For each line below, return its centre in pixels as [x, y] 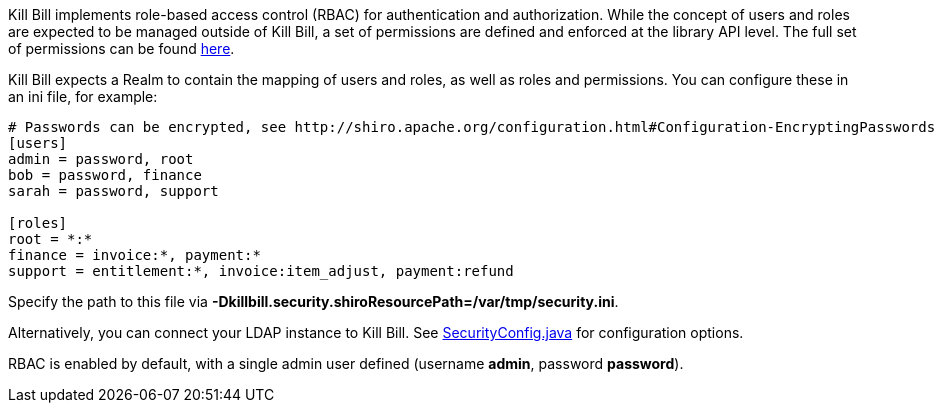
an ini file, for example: [83, 96]
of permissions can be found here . [121, 48]
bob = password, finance [105, 175]
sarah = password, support [113, 191]
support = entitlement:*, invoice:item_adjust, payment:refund [261, 271]
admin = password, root [101, 159]
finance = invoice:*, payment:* [134, 255]
